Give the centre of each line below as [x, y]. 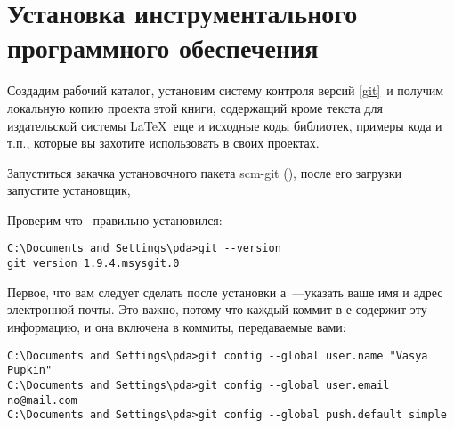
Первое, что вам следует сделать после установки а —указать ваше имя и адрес [225, 291]
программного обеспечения [163, 48]
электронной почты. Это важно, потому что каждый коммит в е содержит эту [217, 309]
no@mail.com [42, 400]
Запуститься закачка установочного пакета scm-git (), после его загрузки [204, 172]
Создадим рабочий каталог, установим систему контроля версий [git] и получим [226, 90]
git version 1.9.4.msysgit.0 [93, 264]
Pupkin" [30, 371]
